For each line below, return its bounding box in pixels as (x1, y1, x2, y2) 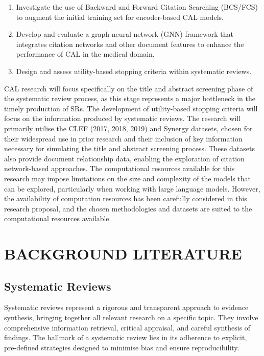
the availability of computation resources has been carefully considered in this (4, 193, 247, 204)
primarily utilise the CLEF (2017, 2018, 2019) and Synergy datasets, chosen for (4, 123, 253, 133)
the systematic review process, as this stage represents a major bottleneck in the (4, 93, 255, 104)
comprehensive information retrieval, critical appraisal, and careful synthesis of (4, 322, 251, 333)
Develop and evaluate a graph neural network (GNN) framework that (16, 29, 233, 39)
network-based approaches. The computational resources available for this (4, 163, 235, 174)
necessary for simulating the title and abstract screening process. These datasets (4, 143, 255, 154)
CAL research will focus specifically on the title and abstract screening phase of (4, 83, 253, 93)
